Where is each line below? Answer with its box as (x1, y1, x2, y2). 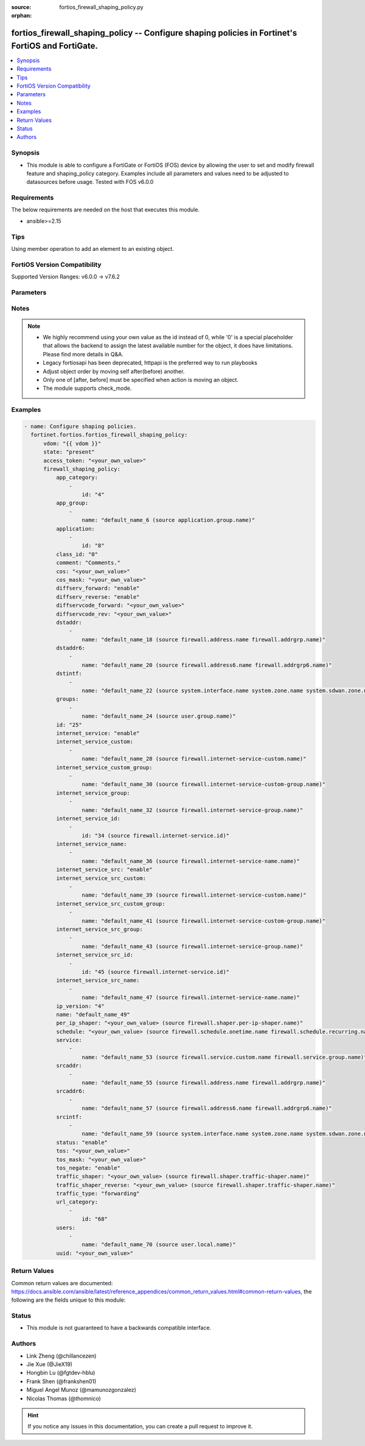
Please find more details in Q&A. (43, 350, 124, 358)
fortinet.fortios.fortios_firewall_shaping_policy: (30, 431, 188, 439)
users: (55, 1224, 76, 1231)
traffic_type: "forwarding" (55, 1190, 140, 1197)
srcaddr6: (55, 1088, 85, 1095)
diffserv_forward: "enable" (55, 585, 140, 592)
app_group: (55, 499, 89, 507)
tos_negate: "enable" (55, 1164, 121, 1171)
